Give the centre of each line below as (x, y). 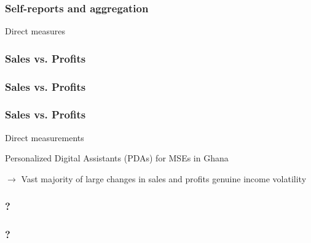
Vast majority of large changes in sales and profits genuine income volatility (164, 178)
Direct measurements (45, 137)
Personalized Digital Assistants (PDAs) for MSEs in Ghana (117, 158)
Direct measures (35, 31)
